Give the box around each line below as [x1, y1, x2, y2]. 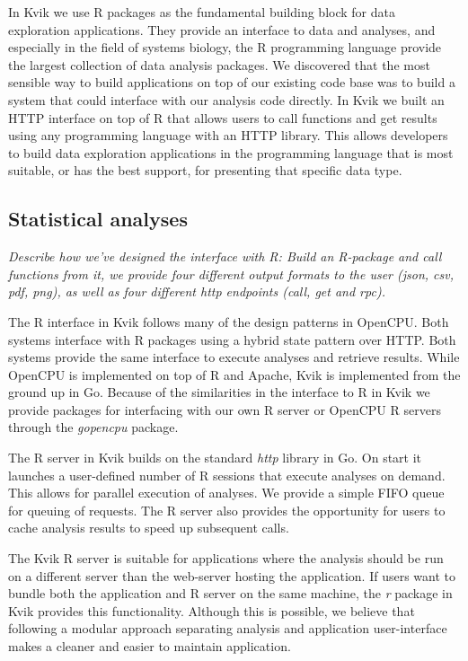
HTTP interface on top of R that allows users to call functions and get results [8, 108, 437, 127]
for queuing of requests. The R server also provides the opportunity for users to [8, 500, 446, 519]
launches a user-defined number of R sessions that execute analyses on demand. [8, 465, 446, 484]
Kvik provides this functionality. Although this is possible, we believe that [8, 601, 415, 620]
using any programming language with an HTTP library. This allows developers [8, 126, 448, 145]
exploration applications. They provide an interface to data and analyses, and [8, 20, 436, 39]
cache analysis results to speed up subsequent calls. [8, 518, 289, 537]
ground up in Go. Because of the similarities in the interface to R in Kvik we [8, 383, 430, 401]
